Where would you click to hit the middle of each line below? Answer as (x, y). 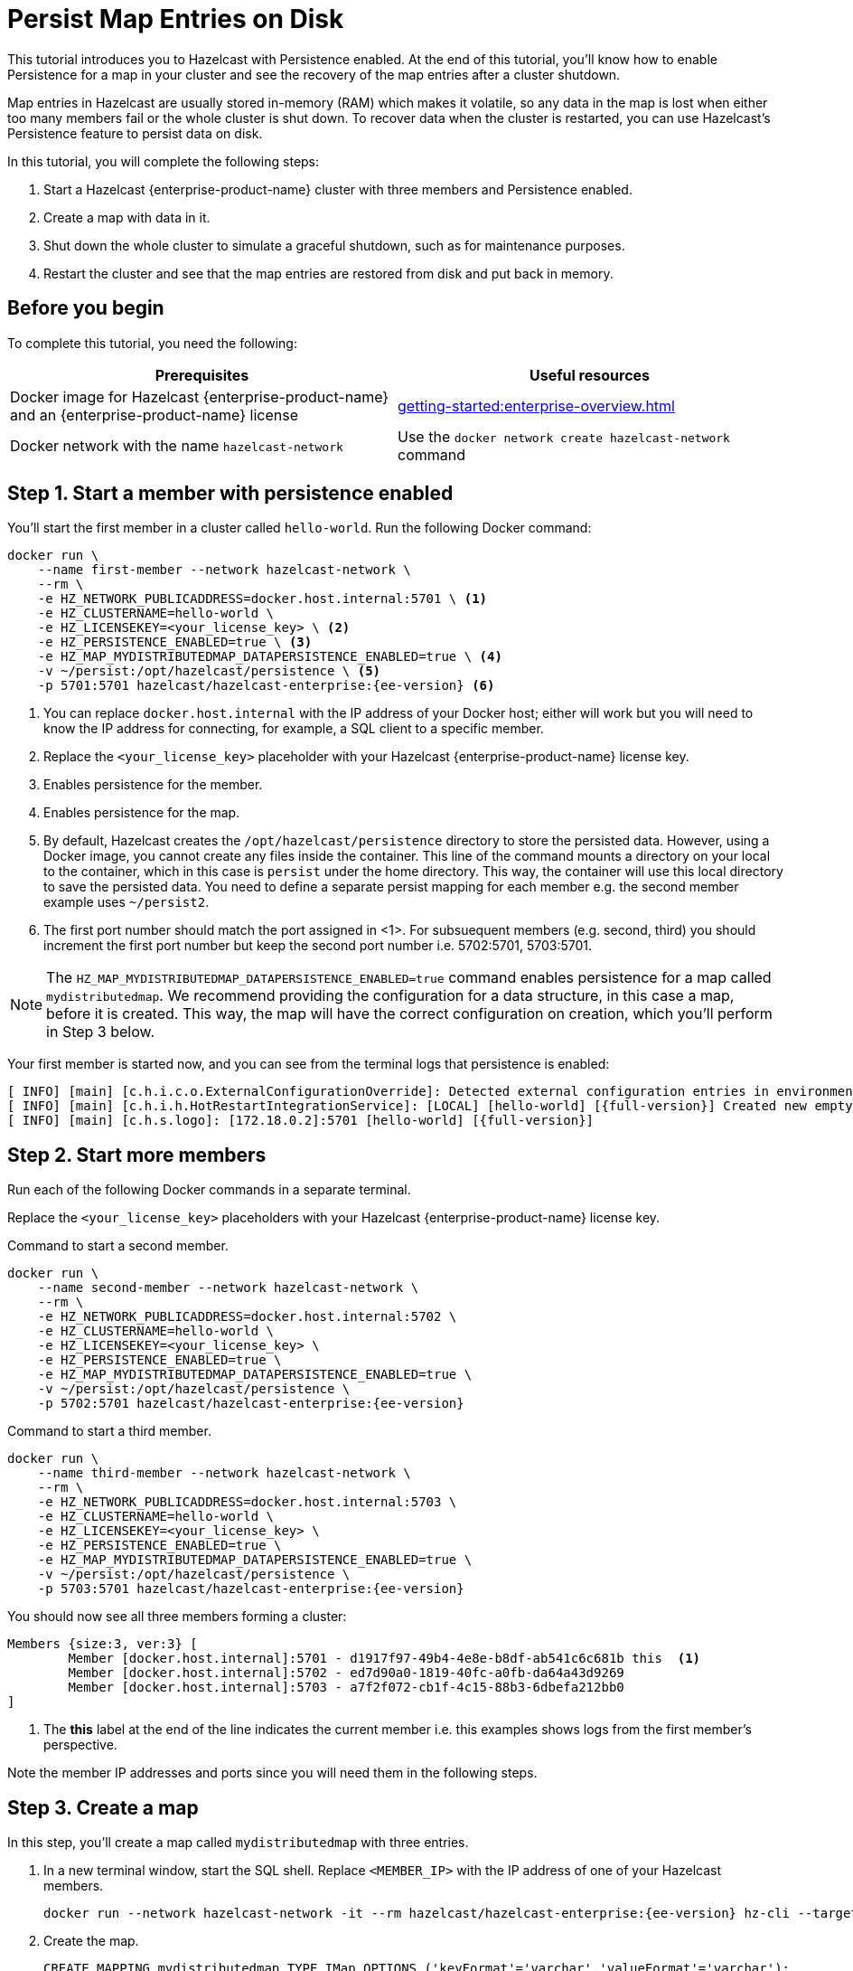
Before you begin (86, 308)
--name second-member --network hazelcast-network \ (228, 1288)
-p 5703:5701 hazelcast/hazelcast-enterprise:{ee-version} (251, 1589)
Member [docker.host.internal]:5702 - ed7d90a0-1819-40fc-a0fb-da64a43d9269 (346, 1673)
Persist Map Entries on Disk (176, 19)
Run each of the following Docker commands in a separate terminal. (209, 1190)
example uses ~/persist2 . (127, 902)
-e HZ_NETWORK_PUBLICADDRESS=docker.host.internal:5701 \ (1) (262, 599)
